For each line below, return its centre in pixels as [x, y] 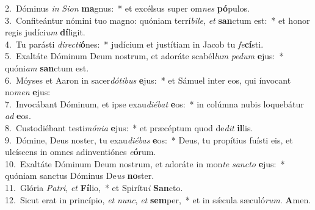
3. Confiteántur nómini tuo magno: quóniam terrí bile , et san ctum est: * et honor [157, 20]
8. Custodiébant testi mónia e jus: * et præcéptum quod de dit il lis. [129, 127]
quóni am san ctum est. [47, 67]
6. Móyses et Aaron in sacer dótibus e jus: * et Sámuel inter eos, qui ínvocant [148, 80]
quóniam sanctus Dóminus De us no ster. [80, 176]
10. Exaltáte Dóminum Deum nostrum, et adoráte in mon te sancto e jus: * [145, 163]
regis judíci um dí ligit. [45, 32]
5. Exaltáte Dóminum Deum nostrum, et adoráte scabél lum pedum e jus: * [144, 56]
